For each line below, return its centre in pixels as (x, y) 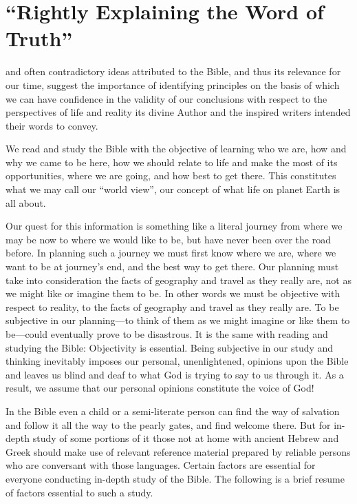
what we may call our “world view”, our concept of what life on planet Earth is (173, 189)
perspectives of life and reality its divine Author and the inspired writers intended (178, 112)
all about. (26, 202)
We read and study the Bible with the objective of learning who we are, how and (176, 149)
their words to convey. (52, 125)
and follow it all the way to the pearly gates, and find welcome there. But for (168, 424)
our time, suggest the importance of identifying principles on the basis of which (173, 84)
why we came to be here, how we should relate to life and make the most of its (172, 162)
